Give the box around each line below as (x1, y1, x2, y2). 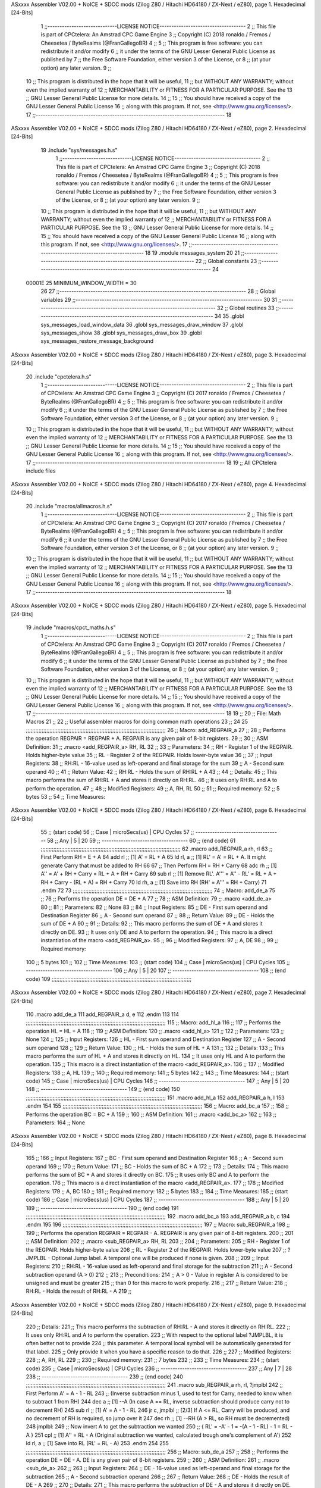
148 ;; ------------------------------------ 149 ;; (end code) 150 (26, 1086, 180, 1093)
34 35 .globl (214, 312, 244, 320)
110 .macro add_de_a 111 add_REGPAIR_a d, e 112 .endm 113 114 (26, 1011, 180, 1018)
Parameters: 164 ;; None (26, 1119, 86, 1126)
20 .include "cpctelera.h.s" (26, 373, 92, 380)
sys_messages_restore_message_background (40, 337, 154, 345)
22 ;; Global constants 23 (195, 257, 257, 264)
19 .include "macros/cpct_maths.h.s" (26, 624, 116, 631)
